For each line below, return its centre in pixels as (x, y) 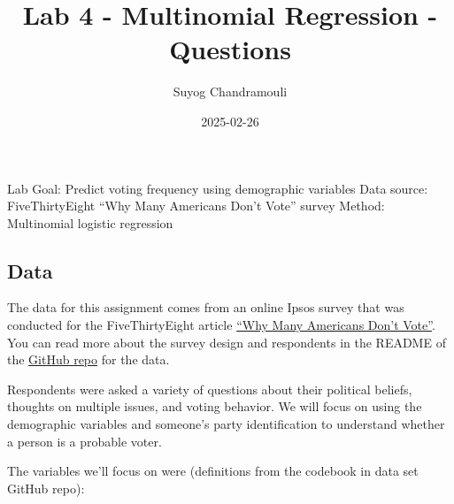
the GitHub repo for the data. (88, 359)
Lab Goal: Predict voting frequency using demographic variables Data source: (218, 188)
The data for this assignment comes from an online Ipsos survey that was (206, 307)
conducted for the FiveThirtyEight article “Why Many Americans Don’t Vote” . (221, 325)
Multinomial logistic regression (90, 222)
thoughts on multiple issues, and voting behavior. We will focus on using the (215, 406)
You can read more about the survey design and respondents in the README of (227, 342)
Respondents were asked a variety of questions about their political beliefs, (210, 389)
